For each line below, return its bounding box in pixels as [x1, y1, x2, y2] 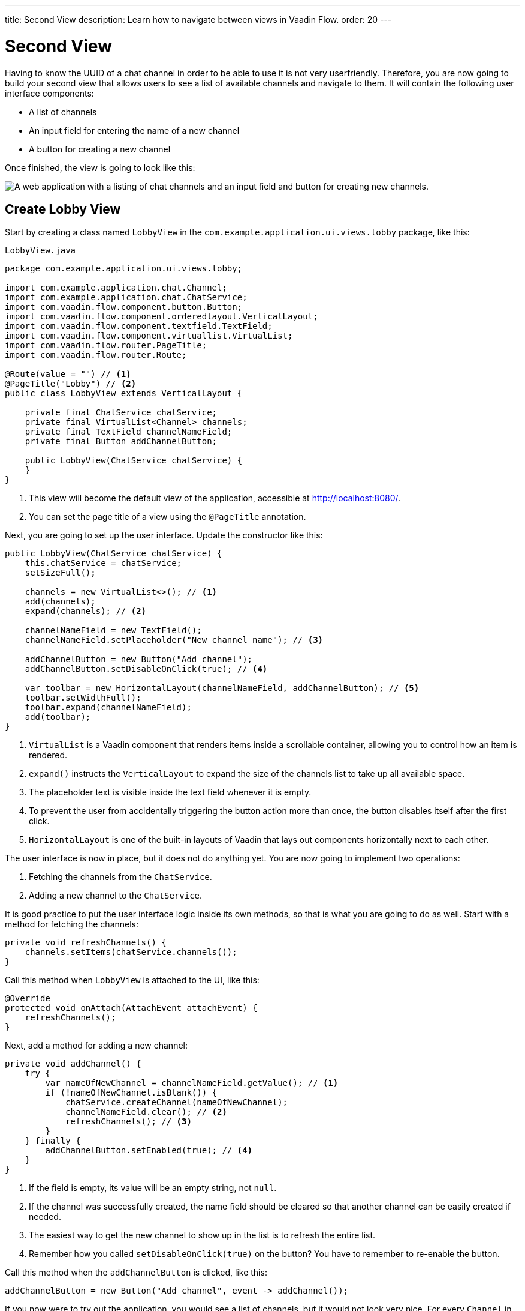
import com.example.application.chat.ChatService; [5, 292, 248, 303]
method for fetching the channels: [5, 919, 139, 930]
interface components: [5, 88, 94, 98]
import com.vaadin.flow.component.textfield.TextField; [5, 321, 273, 331]
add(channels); [25, 597, 96, 607]
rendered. [29, 750, 68, 761]
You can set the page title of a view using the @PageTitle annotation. [29, 511, 306, 522]
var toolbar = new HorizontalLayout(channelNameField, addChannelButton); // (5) [25, 683, 420, 693]
